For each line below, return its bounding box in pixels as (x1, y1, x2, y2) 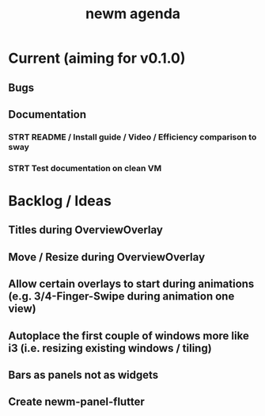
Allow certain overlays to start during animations (8, 277, 255, 291)
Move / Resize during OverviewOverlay (8, 250, 206, 264)
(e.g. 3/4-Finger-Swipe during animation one (8, 290, 235, 303)
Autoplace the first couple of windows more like (8, 329, 249, 342)
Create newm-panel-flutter (8, 395, 145, 409)
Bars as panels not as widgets (8, 368, 159, 381)
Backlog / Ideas (8, 192, 112, 210)
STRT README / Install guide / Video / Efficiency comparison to (8, 132, 257, 143)
